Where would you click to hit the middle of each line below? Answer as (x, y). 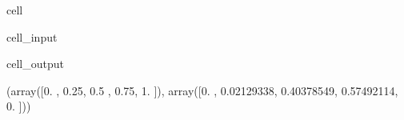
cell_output (35, 64)
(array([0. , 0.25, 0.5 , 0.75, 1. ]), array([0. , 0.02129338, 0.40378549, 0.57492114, (202, 90)
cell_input (32, 36)
